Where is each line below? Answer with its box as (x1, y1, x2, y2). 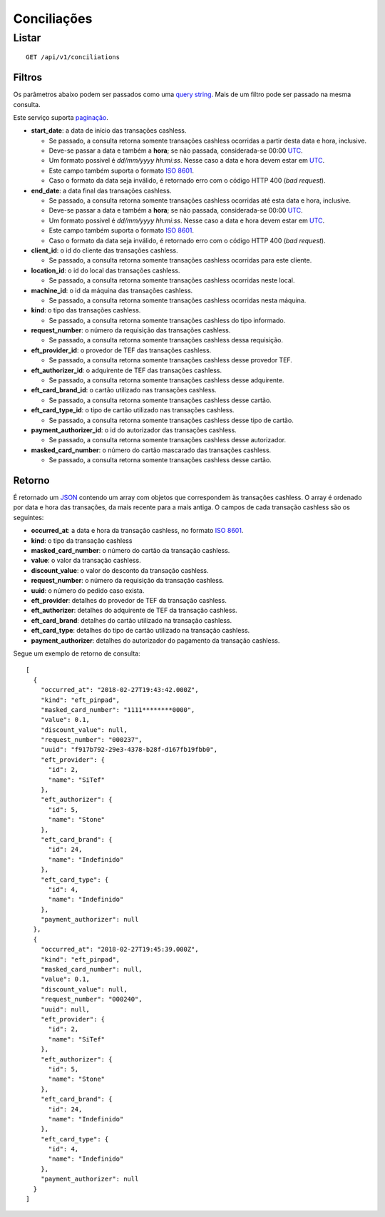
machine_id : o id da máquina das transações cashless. (31, 286, 193, 295)
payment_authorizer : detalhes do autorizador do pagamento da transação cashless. (31, 636, 280, 645)
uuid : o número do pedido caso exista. (31, 586, 145, 595)
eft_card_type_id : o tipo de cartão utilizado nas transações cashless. (31, 406, 235, 414)
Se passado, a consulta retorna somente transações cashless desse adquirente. (48, 376, 284, 385)
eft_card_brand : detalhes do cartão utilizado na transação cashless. (31, 616, 232, 624)
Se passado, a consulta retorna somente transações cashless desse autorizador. (48, 436, 287, 444)
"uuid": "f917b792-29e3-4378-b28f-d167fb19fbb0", (40, 745, 217, 754)
